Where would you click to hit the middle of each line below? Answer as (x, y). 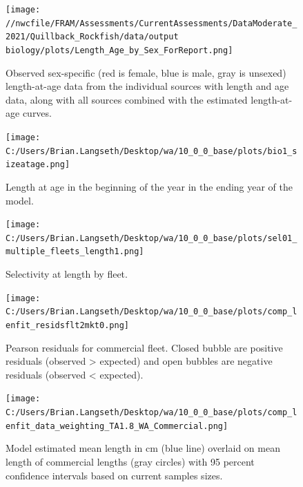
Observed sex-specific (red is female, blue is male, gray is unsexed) (146, 72)
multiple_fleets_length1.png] (75, 252)
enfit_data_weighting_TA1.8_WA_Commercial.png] (117, 426)
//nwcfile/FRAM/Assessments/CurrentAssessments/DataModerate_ (151, 23)
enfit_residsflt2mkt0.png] (67, 326)
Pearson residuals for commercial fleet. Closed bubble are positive (144, 347)
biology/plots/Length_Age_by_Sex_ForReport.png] (119, 50)
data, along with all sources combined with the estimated (127, 99)
